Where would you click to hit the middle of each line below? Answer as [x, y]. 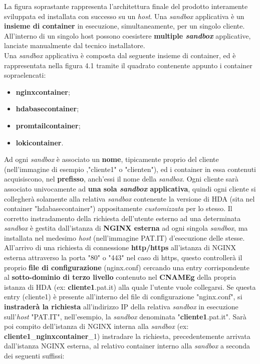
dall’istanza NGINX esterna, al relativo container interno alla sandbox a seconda [127, 346]
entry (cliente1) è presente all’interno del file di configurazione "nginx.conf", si [123, 297]
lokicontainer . [40, 142]
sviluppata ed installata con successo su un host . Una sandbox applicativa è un [124, 16]
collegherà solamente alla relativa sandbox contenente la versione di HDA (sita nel [129, 198]
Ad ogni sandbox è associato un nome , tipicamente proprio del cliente [111, 159]
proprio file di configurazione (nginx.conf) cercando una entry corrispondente [127, 267]
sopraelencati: [25, 75]
